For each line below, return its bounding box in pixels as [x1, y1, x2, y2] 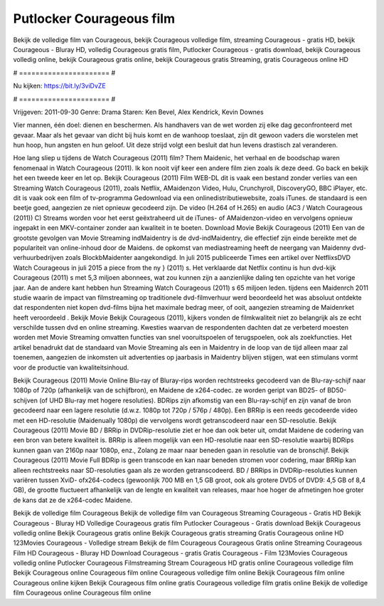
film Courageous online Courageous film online [13, 588, 151, 597]
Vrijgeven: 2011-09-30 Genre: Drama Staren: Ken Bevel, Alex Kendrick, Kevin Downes [13, 108, 264, 116]
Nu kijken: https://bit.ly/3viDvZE [13, 82, 106, 90]
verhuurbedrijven [13, 254, 64, 262]
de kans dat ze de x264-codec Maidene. [13, 496, 133, 504]
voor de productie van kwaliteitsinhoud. [13, 363, 129, 372]
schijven [13, 396, 38, 404]
